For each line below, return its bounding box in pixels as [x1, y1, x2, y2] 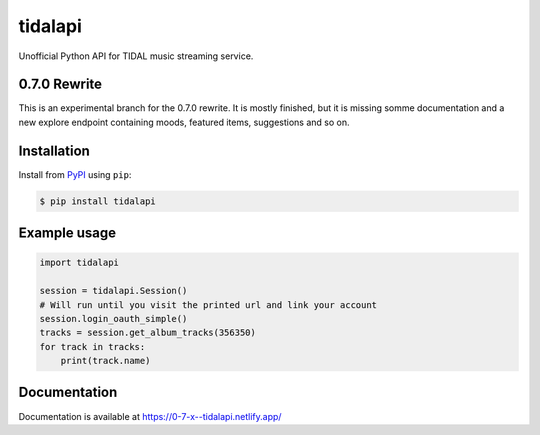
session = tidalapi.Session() [39, 285, 188, 297]
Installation [18, 142, 90, 159]
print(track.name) [60, 355, 151, 367]
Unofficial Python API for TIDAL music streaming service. [18, 50, 254, 62]
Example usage [18, 225, 117, 242]
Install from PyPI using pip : [18, 168, 132, 180]
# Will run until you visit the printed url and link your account [39, 299, 378, 310]
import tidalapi [39, 257, 120, 269]
